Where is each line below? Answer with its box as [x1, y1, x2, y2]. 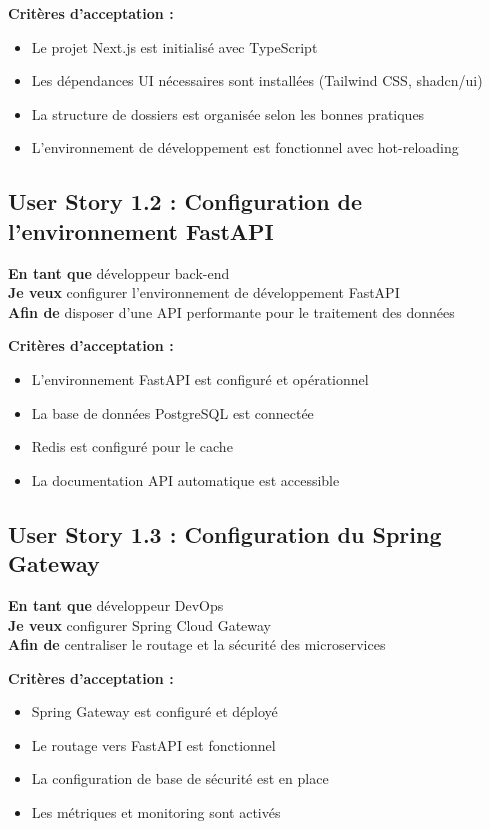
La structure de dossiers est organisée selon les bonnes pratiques [31, 103, 425, 124]
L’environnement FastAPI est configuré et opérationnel [31, 368, 369, 389]
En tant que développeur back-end [8, 262, 230, 283]
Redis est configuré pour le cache [31, 436, 233, 457]
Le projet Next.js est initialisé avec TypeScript [31, 36, 318, 57]
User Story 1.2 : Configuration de [8, 186, 363, 217]
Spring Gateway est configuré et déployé [31, 701, 278, 722]
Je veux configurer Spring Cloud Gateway [8, 614, 272, 635]
